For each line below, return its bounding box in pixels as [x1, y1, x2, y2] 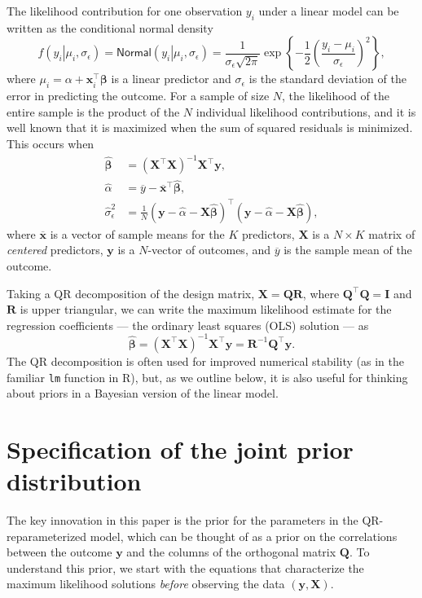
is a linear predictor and [111, 70, 231, 87]
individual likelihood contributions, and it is [196, 103, 416, 120]
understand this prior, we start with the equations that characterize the [7, 559, 364, 576]
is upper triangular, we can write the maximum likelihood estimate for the [20, 301, 392, 318]
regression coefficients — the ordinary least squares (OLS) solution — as [7, 316, 369, 333]
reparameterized [7, 527, 87, 544]
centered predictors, [7, 241, 103, 258]
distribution [7, 464, 142, 498]
